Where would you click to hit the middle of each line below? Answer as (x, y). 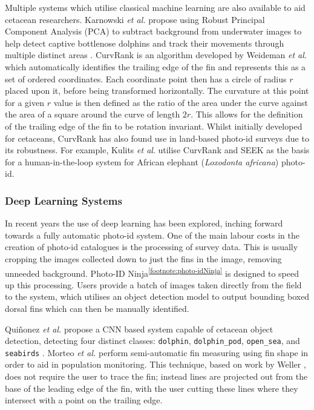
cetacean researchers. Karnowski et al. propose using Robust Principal (135, 19)
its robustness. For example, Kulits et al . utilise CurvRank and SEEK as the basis (157, 150)
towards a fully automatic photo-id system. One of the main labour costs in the (152, 235)
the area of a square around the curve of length (93, 114)
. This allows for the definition (247, 114)
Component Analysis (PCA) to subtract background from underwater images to (153, 31)
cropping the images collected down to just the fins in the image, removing (143, 258)
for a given (25, 102)
